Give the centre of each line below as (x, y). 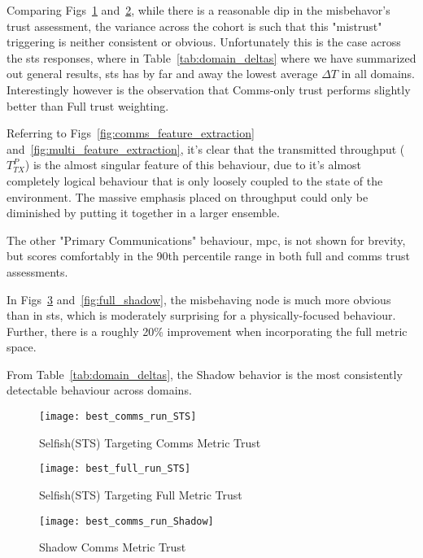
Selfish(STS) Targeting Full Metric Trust (141, 494)
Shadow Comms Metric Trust (113, 547)
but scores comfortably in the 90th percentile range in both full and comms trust (208, 256)
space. (22, 347)
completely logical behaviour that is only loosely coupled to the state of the (195, 180)
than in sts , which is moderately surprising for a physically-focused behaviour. (201, 315)
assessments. (37, 271)
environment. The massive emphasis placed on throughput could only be (188, 196)
